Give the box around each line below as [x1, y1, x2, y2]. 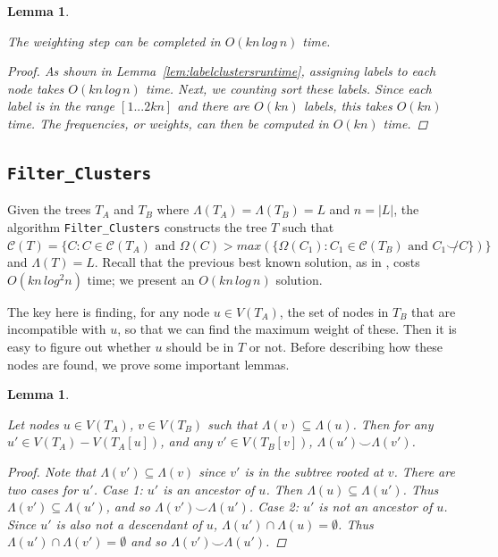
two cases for [7, 479, 79, 498]
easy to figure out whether [7, 337, 151, 355]
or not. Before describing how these [249, 337, 443, 355]
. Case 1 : [93, 479, 143, 498]
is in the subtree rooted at [244, 461, 384, 480]
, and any [160, 432, 213, 451]
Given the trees [7, 200, 91, 219]
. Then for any [352, 414, 434, 433]
